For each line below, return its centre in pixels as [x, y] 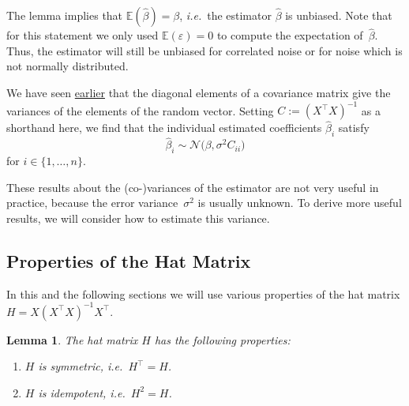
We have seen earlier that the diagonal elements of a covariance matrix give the [199, 92]
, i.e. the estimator [225, 15]
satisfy [354, 128]
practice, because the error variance [92, 203]
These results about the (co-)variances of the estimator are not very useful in [193, 187]
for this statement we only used [83, 35]
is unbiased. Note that [339, 15]
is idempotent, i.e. [82, 392]
